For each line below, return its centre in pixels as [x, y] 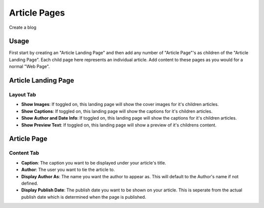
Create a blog [23, 27]
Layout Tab [22, 95]
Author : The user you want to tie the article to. [68, 170]
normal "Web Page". [29, 66]
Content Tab [24, 153]
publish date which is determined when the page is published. [84, 197]
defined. [30, 183]
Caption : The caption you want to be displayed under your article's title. [94, 163]
